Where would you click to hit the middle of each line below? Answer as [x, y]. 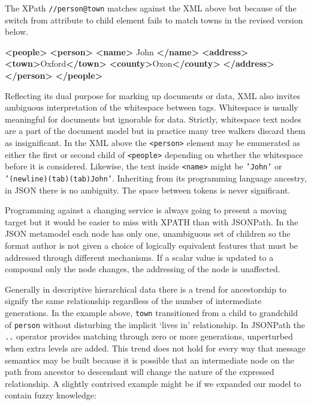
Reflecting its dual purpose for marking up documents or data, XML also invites [153, 95]
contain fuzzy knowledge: [51, 395]
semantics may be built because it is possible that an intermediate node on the [150, 360]
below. [16, 32]
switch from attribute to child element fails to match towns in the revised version [154, 20]
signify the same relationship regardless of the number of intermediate [133, 301]
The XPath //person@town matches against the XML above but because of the [151, 8]
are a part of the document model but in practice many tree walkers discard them [155, 131]
